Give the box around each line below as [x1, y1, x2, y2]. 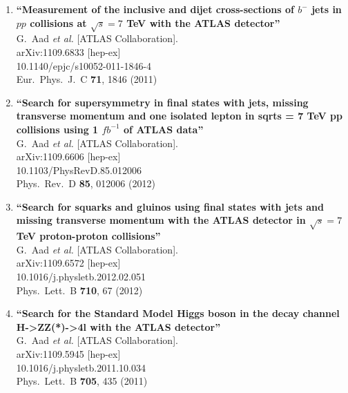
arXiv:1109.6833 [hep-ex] [16, 44, 121, 59]
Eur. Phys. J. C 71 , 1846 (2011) [16, 72, 157, 86]
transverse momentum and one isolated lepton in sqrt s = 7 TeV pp [16, 108, 342, 123]
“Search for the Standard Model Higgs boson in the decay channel [16, 306, 340, 320]
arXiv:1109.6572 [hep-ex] [16, 256, 121, 270]
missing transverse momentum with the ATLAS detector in [16, 213, 306, 227]
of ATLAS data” [124, 122, 204, 136]
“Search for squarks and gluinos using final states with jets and [16, 199, 324, 213]
